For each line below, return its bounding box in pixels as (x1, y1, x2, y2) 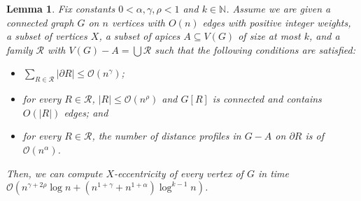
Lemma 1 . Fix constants (6, 1, 115, 15)
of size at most (238, 29, 301, 43)
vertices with (111, 15, 165, 29)
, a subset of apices (99, 29, 180, 43)
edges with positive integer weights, (202, 15, 351, 29)
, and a (309, 29, 340, 43)
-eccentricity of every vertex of (114, 165, 243, 180)
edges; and (64, 105, 108, 119)
